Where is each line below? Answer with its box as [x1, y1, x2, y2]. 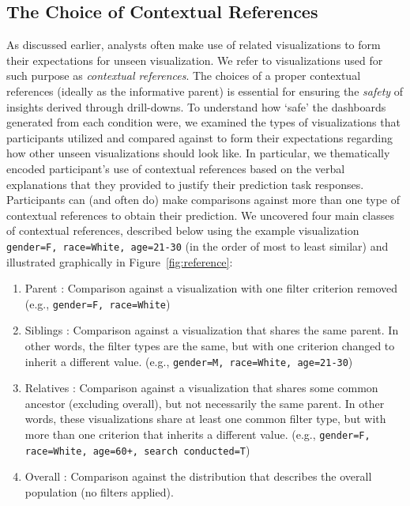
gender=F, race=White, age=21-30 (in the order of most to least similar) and [6, 237, 389, 254]
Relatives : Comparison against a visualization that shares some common [24, 379, 378, 396]
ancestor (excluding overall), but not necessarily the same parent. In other [24, 395, 385, 411]
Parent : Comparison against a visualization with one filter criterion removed [24, 280, 398, 296]
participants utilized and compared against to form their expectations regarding [6, 129, 393, 145]
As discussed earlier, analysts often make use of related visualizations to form [6, 36, 381, 53]
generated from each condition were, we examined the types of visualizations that [6, 114, 401, 130]
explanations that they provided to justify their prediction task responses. [6, 176, 364, 192]
